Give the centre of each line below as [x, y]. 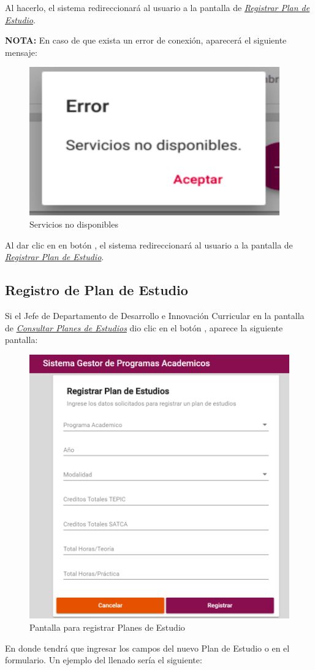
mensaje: [21, 52]
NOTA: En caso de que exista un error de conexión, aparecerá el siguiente [146, 40]
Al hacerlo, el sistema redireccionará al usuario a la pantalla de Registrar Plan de [157, 7]
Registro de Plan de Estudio [97, 290]
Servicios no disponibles [74, 224]
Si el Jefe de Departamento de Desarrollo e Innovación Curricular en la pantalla [155, 315]
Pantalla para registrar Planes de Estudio [107, 627]
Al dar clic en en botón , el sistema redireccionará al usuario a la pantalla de [149, 245]
